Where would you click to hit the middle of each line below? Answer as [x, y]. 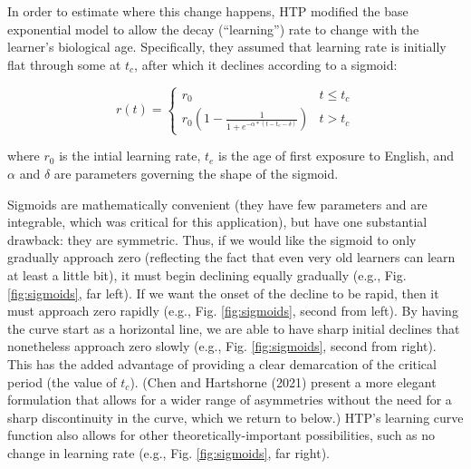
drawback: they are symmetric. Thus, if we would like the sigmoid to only [212, 239]
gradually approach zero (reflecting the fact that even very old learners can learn [231, 257]
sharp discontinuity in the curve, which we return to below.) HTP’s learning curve [235, 417]
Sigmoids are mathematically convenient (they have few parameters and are [217, 204]
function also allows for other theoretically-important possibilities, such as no [221, 435]
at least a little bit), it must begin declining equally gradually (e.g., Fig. [207, 274]
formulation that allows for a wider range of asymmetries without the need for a [230, 400]
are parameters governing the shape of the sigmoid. [196, 173]
